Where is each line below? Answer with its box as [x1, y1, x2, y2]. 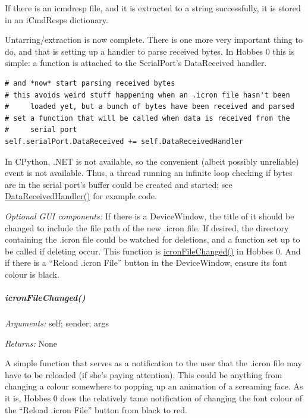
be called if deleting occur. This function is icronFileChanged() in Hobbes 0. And [5, 244, 301, 257]
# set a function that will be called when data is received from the [5, 114, 290, 122]
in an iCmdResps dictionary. [5, 13, 108, 26]
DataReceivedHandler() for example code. [5, 190, 157, 202]
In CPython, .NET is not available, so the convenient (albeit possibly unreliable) [5, 155, 299, 167]
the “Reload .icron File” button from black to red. [5, 403, 187, 416]
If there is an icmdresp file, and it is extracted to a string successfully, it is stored [5, 2, 301, 14]
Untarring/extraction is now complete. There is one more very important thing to [5, 33, 303, 46]
